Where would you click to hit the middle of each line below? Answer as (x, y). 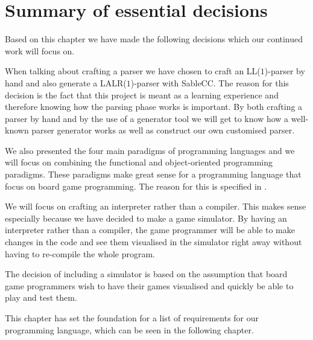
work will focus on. (40, 50)
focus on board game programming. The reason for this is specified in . (136, 186)
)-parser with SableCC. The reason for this (210, 82)
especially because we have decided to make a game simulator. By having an (146, 218)
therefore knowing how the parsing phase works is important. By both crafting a (154, 107)
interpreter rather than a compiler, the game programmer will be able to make (150, 230)
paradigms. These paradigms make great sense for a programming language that (153, 174)
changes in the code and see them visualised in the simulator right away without (153, 242)
